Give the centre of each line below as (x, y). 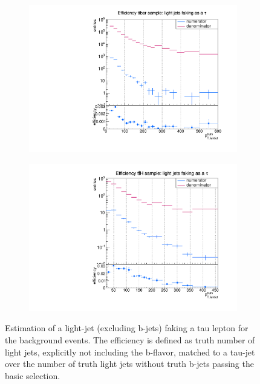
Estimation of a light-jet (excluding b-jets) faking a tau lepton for (127, 328)
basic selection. (33, 375)
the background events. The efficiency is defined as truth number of (130, 340)
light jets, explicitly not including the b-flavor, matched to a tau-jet (130, 352)
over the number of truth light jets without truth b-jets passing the (129, 364)
